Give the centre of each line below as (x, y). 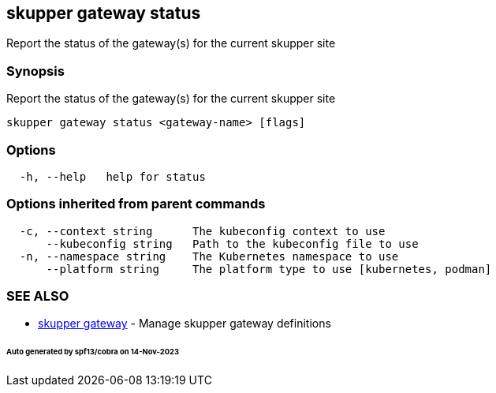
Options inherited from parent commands (136, 204)
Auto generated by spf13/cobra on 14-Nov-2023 (93, 352)
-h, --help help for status (112, 176)
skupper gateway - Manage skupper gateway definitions (185, 324)
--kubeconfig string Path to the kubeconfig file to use (232, 243)
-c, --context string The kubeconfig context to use (202, 231)
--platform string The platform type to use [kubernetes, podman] (269, 269)
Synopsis (35, 71)
